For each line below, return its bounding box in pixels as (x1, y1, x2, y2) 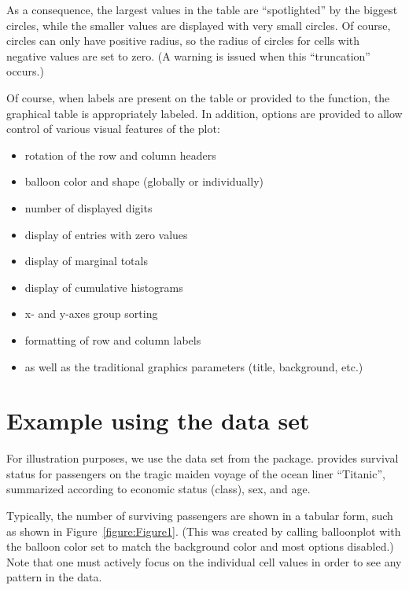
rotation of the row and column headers (24, 146, 216, 163)
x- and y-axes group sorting (24, 305, 158, 322)
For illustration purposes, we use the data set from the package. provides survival (6, 450, 399, 466)
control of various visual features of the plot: (6, 120, 220, 137)
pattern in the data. (6, 569, 102, 585)
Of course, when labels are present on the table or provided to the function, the (6, 89, 390, 105)
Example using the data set (6, 404, 310, 437)
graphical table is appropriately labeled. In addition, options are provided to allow (6, 105, 403, 121)
